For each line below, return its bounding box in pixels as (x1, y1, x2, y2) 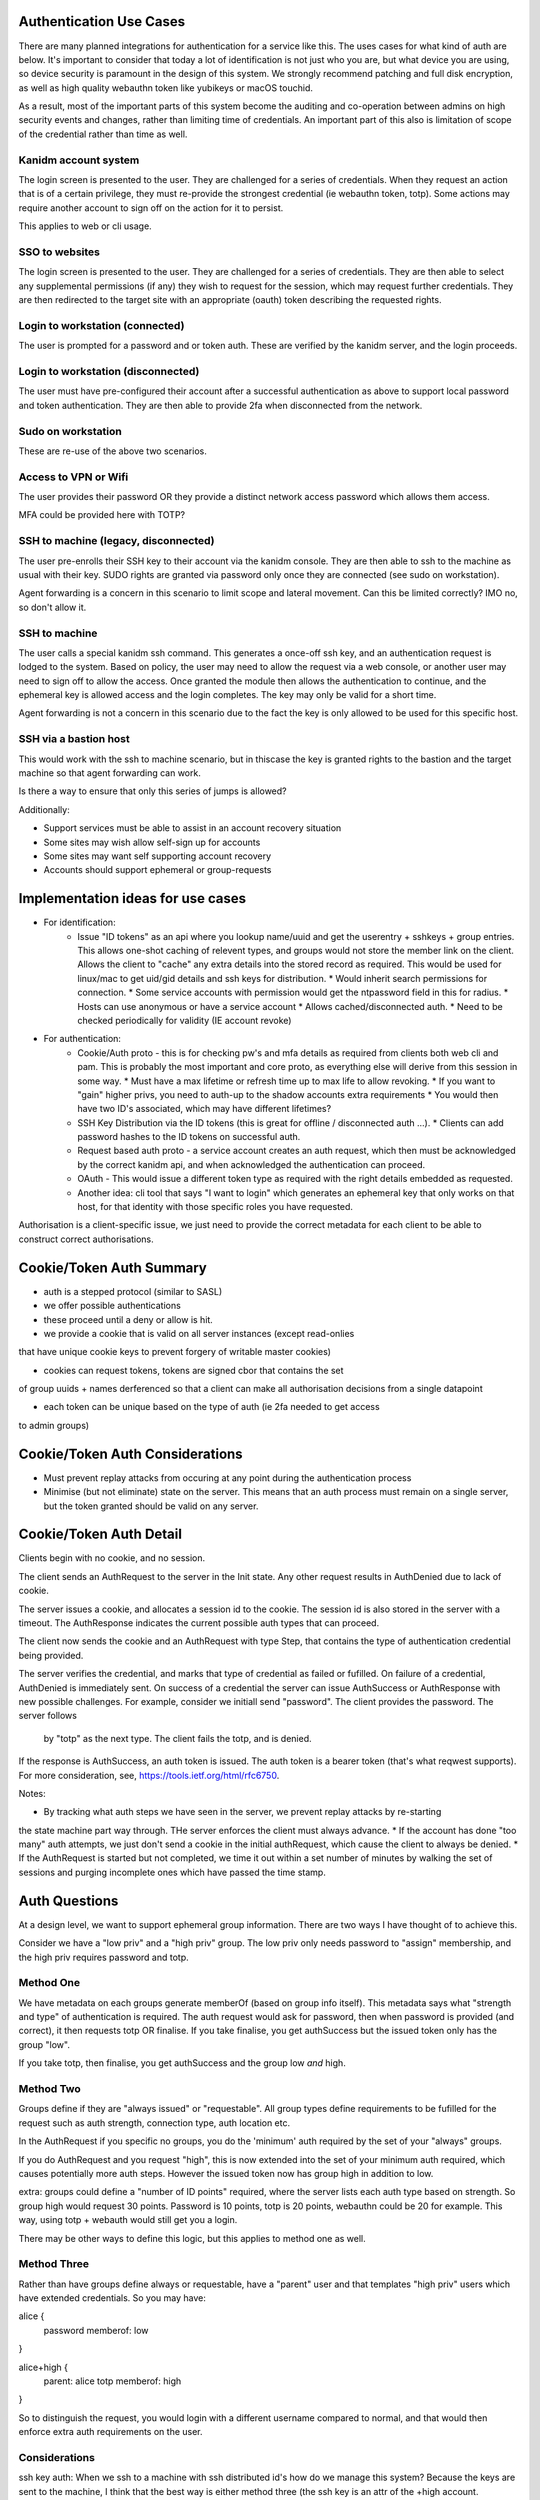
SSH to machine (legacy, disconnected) (18, 534, 215, 548)
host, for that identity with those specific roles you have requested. (77, 1201, 354, 1213)
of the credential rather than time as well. (18, 128, 188, 140)
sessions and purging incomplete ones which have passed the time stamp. (18, 1866, 327, 1878)
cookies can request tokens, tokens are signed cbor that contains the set (43, 1364, 344, 1376)
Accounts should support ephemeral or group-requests (43, 864, 272, 876)
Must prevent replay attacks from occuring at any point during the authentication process (43, 1471, 412, 1484)
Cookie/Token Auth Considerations (18, 1445, 244, 1462)
